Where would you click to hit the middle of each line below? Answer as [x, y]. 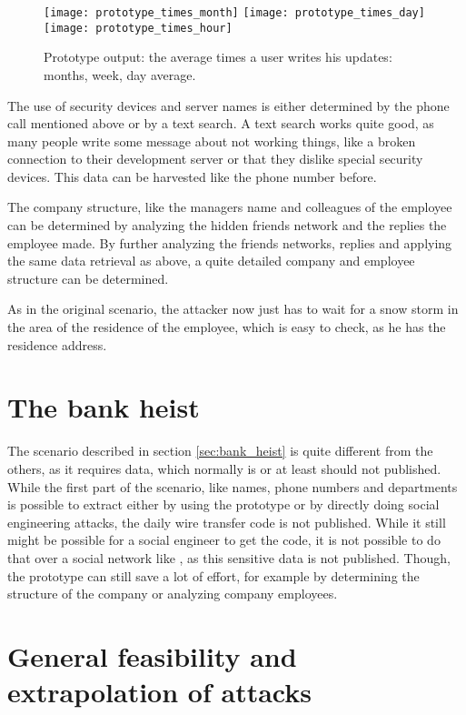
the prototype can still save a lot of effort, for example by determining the [213, 575]
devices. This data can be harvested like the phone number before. [192, 176]
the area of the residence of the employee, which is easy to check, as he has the [227, 327]
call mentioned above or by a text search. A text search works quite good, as [221, 123]
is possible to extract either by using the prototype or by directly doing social [223, 504]
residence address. [57, 344]
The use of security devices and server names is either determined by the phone [228, 105]
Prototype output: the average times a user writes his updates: [218, 57]
